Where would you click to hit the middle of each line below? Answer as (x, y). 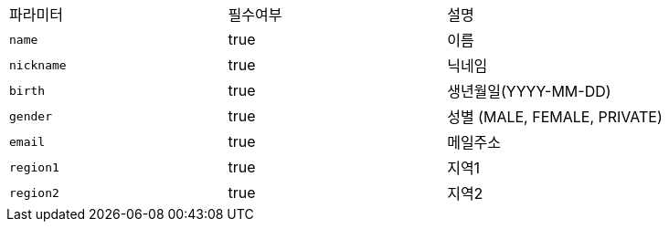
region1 (34, 167)
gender (31, 116)
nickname (38, 65)
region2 (34, 193)
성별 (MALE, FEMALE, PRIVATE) (555, 117)
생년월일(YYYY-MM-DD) (529, 91)
